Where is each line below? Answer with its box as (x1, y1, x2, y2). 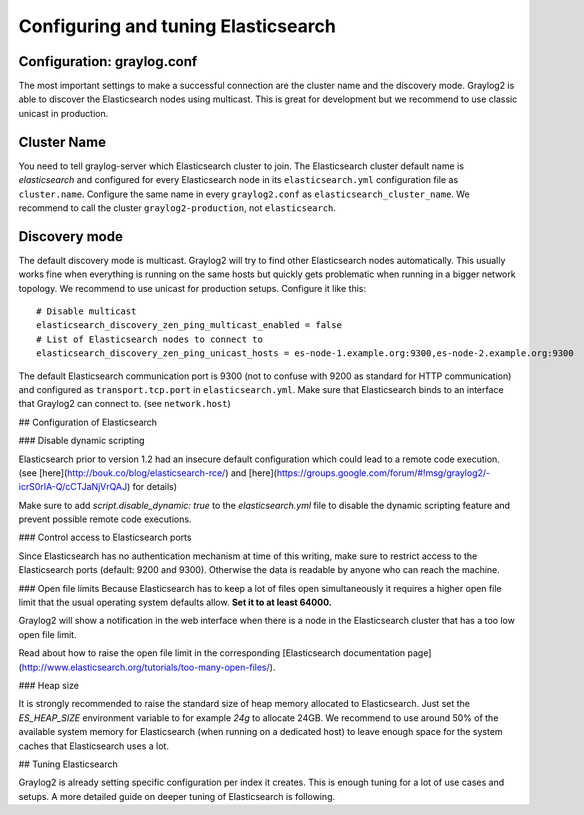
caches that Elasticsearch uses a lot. (18, 740, 170, 752)
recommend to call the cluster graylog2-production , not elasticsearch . (18, 201, 337, 214)
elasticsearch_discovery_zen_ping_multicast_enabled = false (36, 320, 342, 331)
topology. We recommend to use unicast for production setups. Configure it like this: (18, 282, 367, 294)
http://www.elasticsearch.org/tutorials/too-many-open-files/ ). (21, 661, 276, 673)
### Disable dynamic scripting (18, 435, 145, 447)
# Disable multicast (36, 306, 137, 317)
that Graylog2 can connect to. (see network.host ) (18, 398, 232, 410)
